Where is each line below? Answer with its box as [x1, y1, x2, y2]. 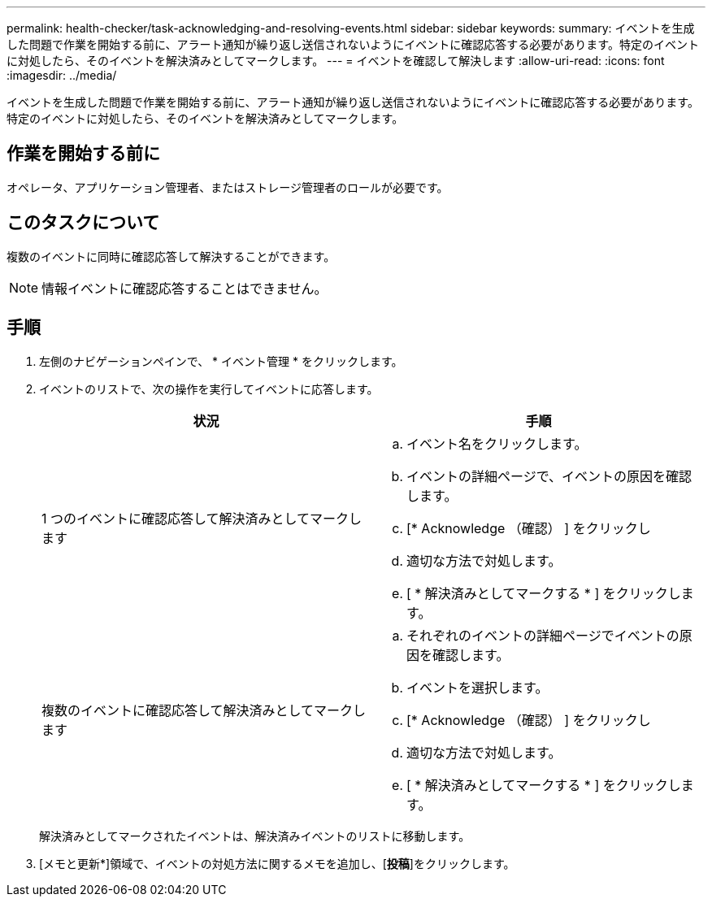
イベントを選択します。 [406, 679, 549, 696]
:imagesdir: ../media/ [7, 68, 117, 82]
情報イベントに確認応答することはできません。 [41, 280, 328, 297]
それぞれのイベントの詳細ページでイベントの [406, 627, 679, 644]
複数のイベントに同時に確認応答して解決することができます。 [7, 249, 336, 263]
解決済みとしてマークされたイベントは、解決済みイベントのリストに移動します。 [39, 828, 471, 843]
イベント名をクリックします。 [406, 435, 588, 452]
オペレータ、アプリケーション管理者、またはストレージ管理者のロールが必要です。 [7, 180, 449, 194]
